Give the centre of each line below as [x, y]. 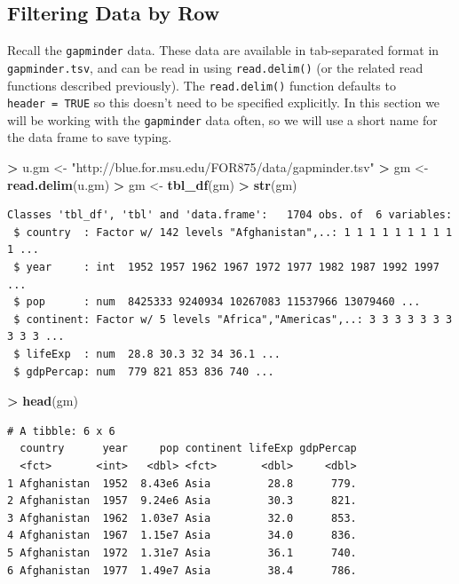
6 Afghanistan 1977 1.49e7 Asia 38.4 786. [182, 570]
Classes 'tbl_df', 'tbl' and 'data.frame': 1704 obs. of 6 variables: [230, 215]
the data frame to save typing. [90, 137]
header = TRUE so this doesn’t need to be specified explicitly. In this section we [224, 103]
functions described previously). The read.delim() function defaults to [202, 85]
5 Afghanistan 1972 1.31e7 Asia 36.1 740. [182, 552]
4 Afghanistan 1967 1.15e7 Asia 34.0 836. [182, 536]
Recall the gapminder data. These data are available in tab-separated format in [223, 50]
